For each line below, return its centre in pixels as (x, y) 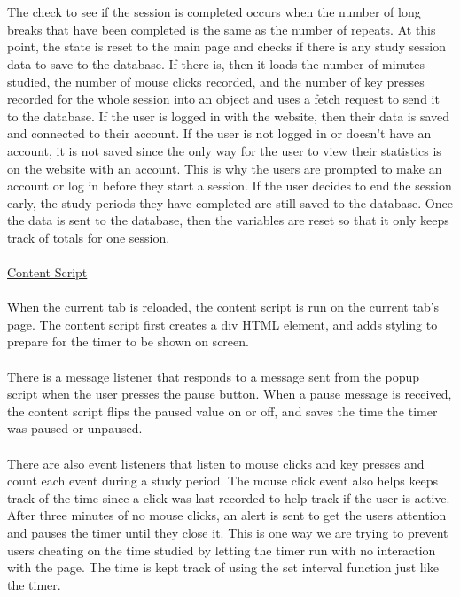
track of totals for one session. (89, 237)
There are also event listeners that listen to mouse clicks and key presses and (216, 463)
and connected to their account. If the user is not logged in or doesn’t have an (219, 133)
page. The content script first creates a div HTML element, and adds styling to (222, 324)
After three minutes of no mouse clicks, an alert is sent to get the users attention (227, 515)
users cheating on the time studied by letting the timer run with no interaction (222, 550)
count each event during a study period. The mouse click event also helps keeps (223, 481)
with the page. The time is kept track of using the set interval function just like (223, 567)
